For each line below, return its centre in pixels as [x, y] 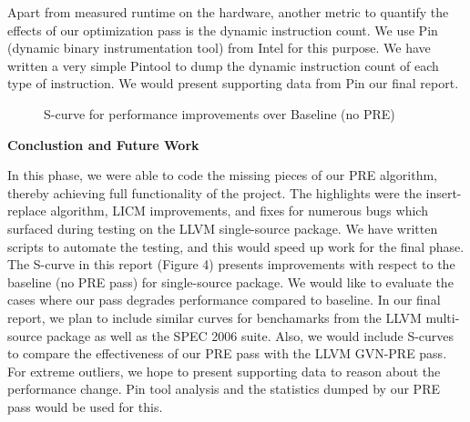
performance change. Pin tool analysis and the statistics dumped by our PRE [224, 389]
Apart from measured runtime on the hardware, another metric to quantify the [228, 12]
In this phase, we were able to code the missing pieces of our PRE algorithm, [222, 175]
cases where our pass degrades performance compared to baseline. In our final [224, 300]
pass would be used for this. [85, 406]
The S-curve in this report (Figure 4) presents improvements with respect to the [231, 264]
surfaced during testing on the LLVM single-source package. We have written [223, 228]
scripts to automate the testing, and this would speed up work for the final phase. [236, 246]
